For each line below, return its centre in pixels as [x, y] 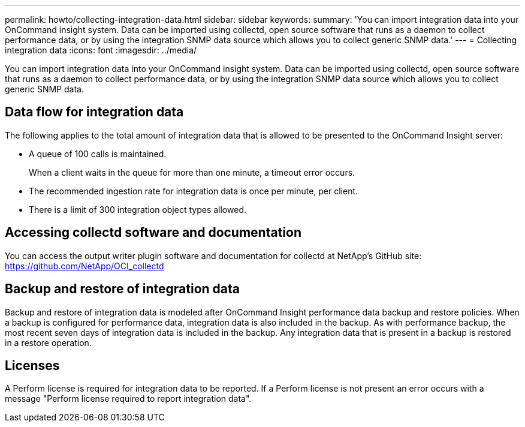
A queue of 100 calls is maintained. [98, 154]
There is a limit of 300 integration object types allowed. [138, 209]
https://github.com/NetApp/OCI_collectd [85, 266]
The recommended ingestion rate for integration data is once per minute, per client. [194, 191]
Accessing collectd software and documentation [153, 233]
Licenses [32, 365]
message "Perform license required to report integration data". [128, 399]
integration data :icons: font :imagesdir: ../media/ [101, 50]
